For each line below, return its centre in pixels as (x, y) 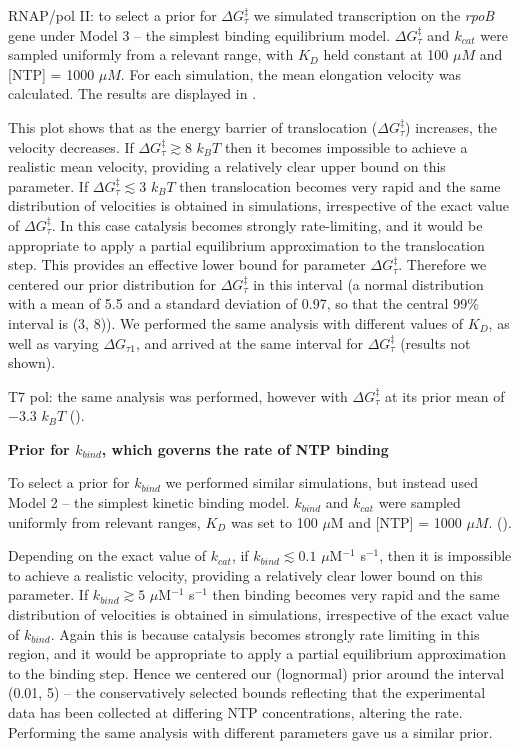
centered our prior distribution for (112, 283)
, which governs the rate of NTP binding (245, 448)
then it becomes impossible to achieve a (346, 146)
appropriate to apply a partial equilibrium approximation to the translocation (246, 244)
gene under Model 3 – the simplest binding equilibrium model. (199, 34)
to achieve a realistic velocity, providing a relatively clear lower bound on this (245, 574)
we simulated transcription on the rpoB (374, 15)
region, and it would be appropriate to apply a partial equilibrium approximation (257, 653)
